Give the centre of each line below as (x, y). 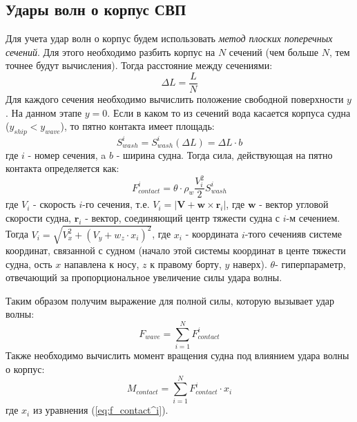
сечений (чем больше (274, 51)
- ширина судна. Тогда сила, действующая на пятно (224, 154)
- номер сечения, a (67, 154)
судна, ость (29, 263)
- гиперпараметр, (310, 263)
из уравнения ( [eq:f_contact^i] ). (100, 410)
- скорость (55, 204)
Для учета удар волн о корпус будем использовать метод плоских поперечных (169, 38)
